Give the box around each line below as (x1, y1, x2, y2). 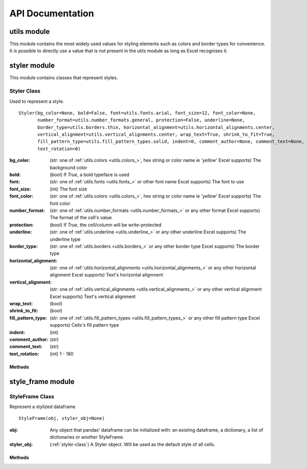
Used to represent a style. (9, 98, 64, 104)
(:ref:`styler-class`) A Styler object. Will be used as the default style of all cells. (50, 441, 215, 447)
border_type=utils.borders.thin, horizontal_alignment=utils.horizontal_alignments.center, (37, 124, 275, 130)
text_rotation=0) (37, 146, 81, 152)
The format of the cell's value (50, 215, 112, 221)
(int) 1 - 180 (50, 351, 74, 357)
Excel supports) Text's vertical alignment (50, 293, 136, 300)
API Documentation (9, 8, 94, 19)
